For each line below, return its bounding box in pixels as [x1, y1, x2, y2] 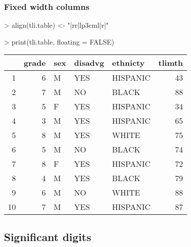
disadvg [74, 57, 104, 69]
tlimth [158, 57, 183, 69]
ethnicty [112, 57, 145, 69]
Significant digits [4, 229, 92, 244]
